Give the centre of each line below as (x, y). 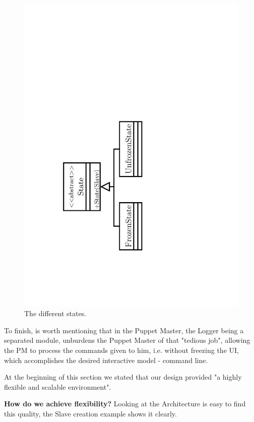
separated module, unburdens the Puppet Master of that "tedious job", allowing (127, 340)
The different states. (55, 313)
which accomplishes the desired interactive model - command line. (106, 360)
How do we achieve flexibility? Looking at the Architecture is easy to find (125, 404)
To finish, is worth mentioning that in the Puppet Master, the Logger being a (124, 330)
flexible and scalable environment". (58, 386)
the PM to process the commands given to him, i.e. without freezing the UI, (121, 350)
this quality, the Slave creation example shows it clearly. (90, 414)
